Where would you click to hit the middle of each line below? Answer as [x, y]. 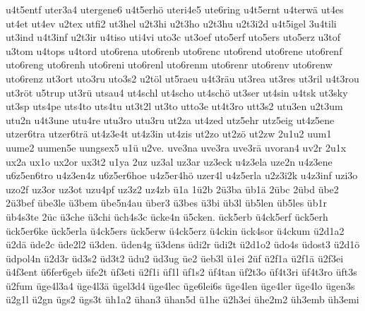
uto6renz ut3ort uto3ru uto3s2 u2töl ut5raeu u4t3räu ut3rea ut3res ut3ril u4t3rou [182, 78]
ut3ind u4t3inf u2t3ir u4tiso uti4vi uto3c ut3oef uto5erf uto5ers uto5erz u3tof [173, 37]
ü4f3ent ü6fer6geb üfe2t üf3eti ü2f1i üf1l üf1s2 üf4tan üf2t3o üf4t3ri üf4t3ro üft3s [181, 272]
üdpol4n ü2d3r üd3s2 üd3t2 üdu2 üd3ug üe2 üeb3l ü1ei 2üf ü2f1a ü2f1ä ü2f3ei [175, 258]
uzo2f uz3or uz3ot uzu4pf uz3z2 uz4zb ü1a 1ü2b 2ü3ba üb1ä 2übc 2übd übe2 [172, 189]
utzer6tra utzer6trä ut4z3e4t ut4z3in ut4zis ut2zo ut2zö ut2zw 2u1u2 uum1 [169, 134]
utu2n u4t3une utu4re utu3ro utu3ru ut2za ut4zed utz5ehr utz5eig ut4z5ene [170, 120]
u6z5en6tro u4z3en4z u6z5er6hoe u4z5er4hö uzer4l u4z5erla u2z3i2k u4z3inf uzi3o [182, 175]
